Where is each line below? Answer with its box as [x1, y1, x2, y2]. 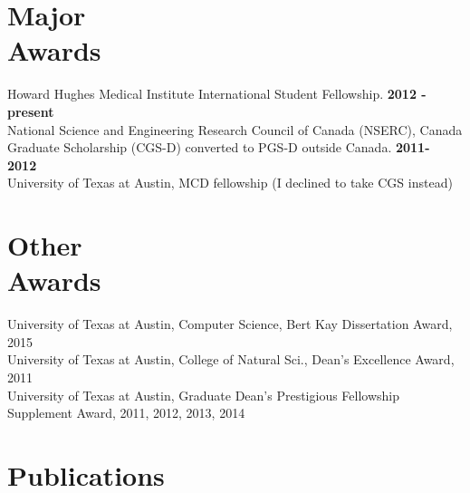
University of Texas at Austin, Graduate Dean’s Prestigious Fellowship [7, 385, 400, 404]
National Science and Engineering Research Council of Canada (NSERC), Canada [7, 120, 463, 139]
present [7, 101, 54, 121]
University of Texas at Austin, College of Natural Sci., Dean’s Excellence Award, [7, 350, 455, 369]
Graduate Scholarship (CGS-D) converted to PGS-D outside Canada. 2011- [7, 138, 430, 157]
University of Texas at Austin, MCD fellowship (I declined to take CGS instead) [7, 173, 453, 192]
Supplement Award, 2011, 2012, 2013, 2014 [7, 403, 245, 422]
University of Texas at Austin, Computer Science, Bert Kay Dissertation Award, [7, 314, 453, 333]
